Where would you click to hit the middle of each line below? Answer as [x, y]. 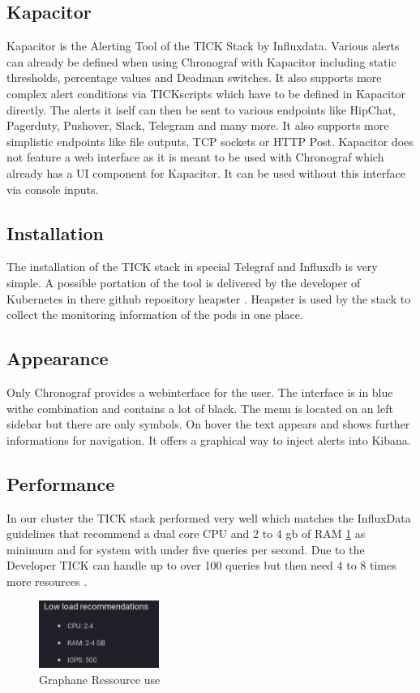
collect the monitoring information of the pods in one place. [155, 314]
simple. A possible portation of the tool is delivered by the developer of [184, 282]
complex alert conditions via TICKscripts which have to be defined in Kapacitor [206, 93]
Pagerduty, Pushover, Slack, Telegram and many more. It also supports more [198, 125]
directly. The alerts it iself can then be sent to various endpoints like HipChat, [201, 109]
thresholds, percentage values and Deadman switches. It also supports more [194, 77]
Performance [61, 483]
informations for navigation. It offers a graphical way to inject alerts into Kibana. [209, 439]
